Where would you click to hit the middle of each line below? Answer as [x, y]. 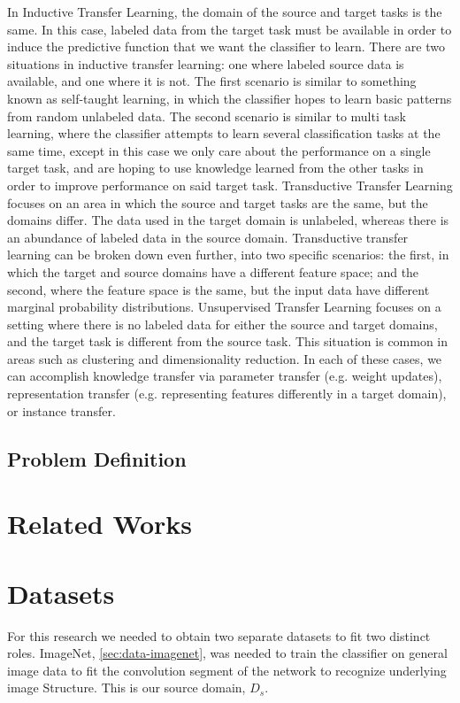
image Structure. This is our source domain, [126, 688]
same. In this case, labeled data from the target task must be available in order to [230, 29]
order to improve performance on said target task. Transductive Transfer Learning [230, 185]
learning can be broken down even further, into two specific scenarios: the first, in [228, 255]
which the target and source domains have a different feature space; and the [213, 271]
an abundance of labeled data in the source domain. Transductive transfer [208, 237]
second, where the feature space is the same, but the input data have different [218, 289]
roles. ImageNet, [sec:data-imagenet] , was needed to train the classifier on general [227, 653]
